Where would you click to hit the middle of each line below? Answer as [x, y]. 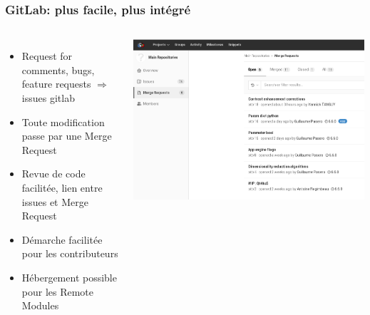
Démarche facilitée [62, 239]
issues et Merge [55, 201]
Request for [47, 56]
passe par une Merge [67, 136]
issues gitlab [48, 98]
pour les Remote [58, 291]
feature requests [56, 84]
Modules [40, 305]
